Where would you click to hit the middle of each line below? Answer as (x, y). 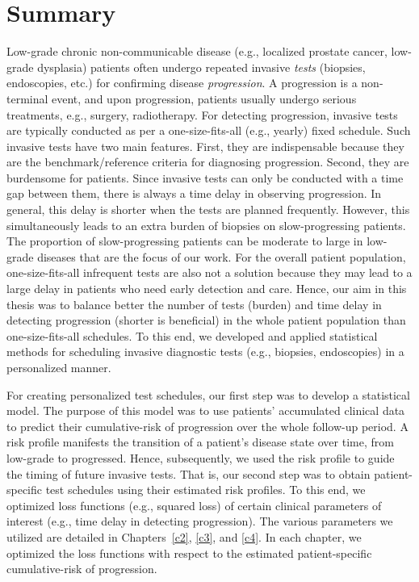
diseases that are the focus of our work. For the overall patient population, (222, 256)
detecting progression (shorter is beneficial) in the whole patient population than (206, 320)
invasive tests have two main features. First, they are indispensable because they (205, 146)
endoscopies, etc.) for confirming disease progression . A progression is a (182, 83)
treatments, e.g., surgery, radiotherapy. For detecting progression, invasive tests (202, 114)
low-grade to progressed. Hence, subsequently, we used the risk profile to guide (201, 457)
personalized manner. (59, 367)
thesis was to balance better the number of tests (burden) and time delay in (194, 304)
